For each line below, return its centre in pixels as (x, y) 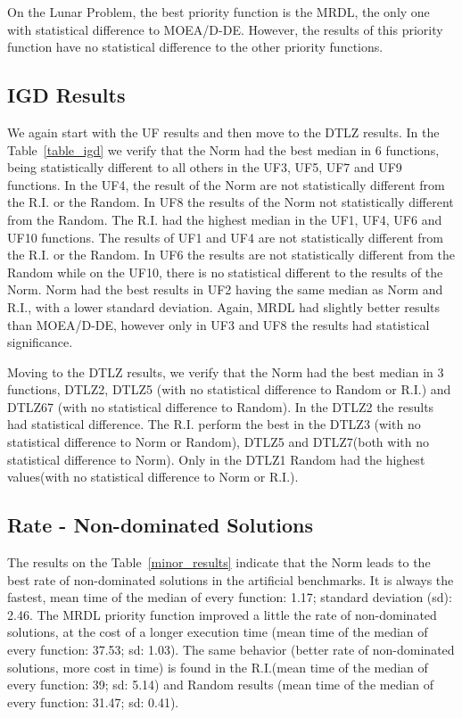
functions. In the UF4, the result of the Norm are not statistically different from (226, 184)
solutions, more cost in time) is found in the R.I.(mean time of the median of (218, 667)
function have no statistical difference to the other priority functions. (195, 47)
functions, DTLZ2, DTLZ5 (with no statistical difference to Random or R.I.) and (229, 389)
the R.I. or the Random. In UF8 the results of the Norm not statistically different (231, 202)
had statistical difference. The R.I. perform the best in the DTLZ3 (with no (214, 424)
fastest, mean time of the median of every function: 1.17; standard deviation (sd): (230, 597)
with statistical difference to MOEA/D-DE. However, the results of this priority (225, 29)
